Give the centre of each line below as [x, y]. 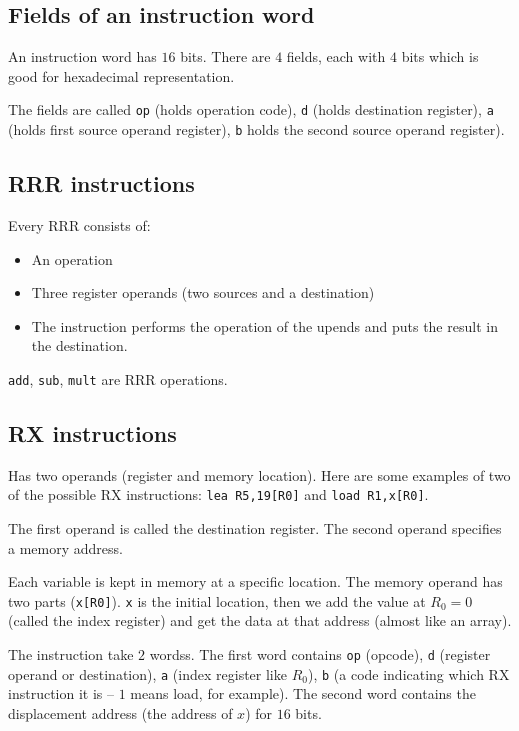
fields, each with [336, 56]
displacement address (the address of [120, 712]
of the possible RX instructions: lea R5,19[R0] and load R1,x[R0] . [218, 494]
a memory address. [65, 547]
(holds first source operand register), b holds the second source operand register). [256, 129]
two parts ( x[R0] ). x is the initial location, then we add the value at [217, 600]
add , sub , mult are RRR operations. [118, 378]
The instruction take [71, 654]
